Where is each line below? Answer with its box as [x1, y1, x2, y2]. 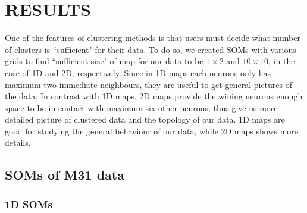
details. [5, 136, 31, 149]
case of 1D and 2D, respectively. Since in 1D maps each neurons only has [5, 66, 271, 79]
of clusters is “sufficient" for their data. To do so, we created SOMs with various [5, 43, 296, 55]
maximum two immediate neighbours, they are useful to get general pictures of [5, 78, 292, 90]
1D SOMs [5, 196, 52, 211]
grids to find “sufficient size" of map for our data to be [5, 55, 203, 67]
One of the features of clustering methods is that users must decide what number [5, 32, 300, 44]
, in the [268, 55, 295, 67]
